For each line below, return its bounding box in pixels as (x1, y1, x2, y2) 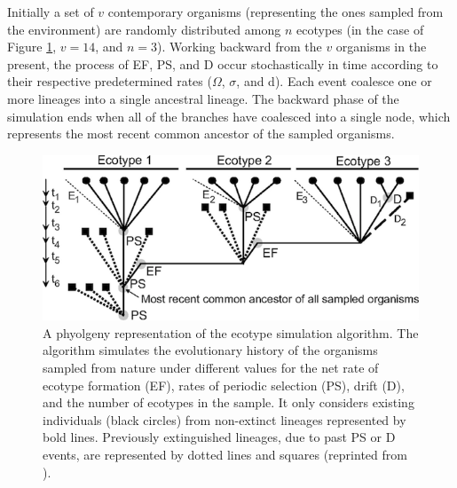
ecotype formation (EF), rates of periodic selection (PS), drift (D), (43, 375, 405, 394)
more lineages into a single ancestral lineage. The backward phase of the (7, 89, 399, 107)
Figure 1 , (7, 37, 57, 56)
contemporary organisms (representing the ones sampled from (107, 3, 444, 20)
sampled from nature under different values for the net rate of (43, 358, 379, 377)
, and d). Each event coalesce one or (236, 72, 432, 91)
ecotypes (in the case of (296, 20, 424, 38)
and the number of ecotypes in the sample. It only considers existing (43, 393, 414, 412)
